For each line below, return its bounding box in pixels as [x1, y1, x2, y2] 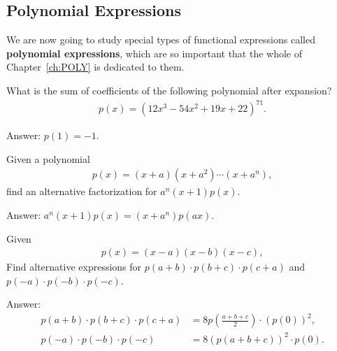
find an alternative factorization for [6, 184, 157, 199]
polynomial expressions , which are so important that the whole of [6, 45, 303, 60]
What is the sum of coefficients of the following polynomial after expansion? [6, 83, 332, 97]
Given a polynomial [6, 151, 90, 166]
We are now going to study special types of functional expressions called [6, 32, 315, 47]
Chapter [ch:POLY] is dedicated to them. [6, 59, 185, 74]
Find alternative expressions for [6, 259, 142, 274]
